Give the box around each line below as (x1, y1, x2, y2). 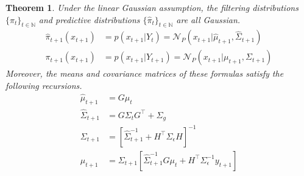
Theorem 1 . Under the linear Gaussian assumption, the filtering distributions (5, 1, 299, 13)
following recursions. (5, 79, 82, 92)
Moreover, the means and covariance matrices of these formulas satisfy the (5, 67, 284, 80)
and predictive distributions (38, 13, 140, 26)
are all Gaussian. (176, 13, 241, 26)
